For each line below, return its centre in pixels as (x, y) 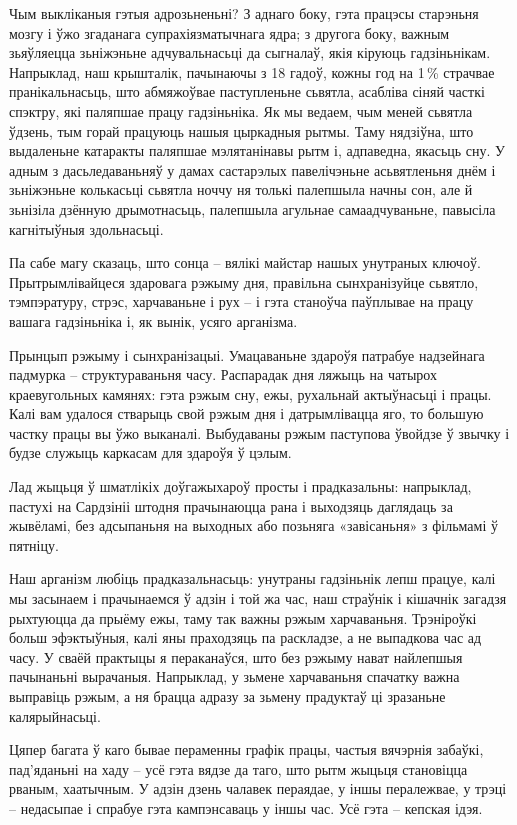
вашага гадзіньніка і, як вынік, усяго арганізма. (153, 320)
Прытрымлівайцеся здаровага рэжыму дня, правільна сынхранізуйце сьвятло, (244, 281)
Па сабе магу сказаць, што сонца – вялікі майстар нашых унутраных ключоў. (245, 262)
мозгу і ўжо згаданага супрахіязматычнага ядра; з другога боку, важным (229, 32)
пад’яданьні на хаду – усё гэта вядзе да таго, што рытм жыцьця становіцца (238, 768)
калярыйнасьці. (55, 715)
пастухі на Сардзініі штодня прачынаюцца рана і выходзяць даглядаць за (231, 505)
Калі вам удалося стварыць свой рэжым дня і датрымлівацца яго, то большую (246, 413)
